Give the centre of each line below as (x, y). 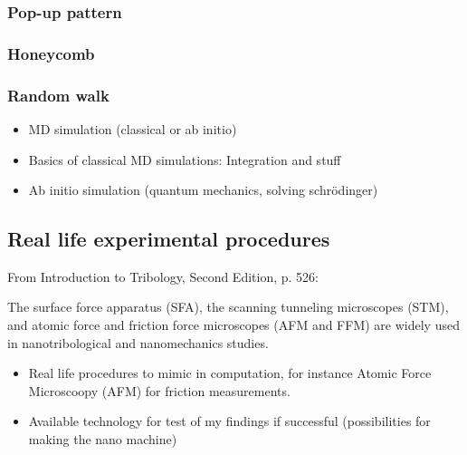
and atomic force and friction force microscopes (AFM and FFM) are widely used (233, 325)
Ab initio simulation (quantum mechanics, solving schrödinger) (203, 190)
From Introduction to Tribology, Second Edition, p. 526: (163, 276)
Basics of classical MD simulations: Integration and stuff (185, 159)
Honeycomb (51, 53)
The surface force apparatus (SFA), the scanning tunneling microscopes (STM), (228, 307)
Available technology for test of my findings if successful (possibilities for (229, 421)
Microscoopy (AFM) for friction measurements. (159, 390)
